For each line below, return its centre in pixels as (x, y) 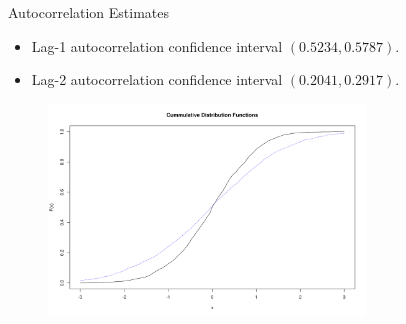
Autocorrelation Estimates (89, 12)
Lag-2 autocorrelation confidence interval (157, 79)
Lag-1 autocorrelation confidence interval (157, 45)
